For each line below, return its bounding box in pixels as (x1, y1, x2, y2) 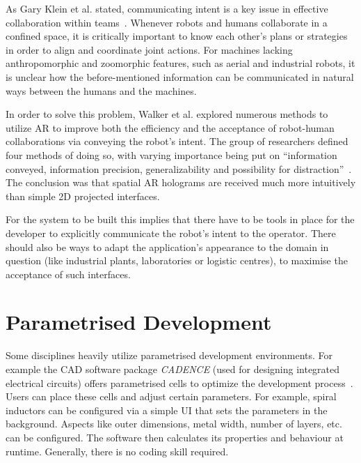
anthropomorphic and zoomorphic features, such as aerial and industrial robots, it (6, 56, 355, 70)
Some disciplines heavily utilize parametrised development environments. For (6, 348, 333, 363)
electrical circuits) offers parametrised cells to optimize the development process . (6, 375, 353, 390)
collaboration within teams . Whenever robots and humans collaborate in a (6, 15, 328, 29)
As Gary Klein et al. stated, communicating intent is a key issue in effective (6, 1, 328, 15)
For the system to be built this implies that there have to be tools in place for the (6, 212, 355, 227)
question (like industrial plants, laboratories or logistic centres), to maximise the (6, 253, 348, 268)
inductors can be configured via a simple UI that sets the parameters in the (6, 402, 328, 417)
